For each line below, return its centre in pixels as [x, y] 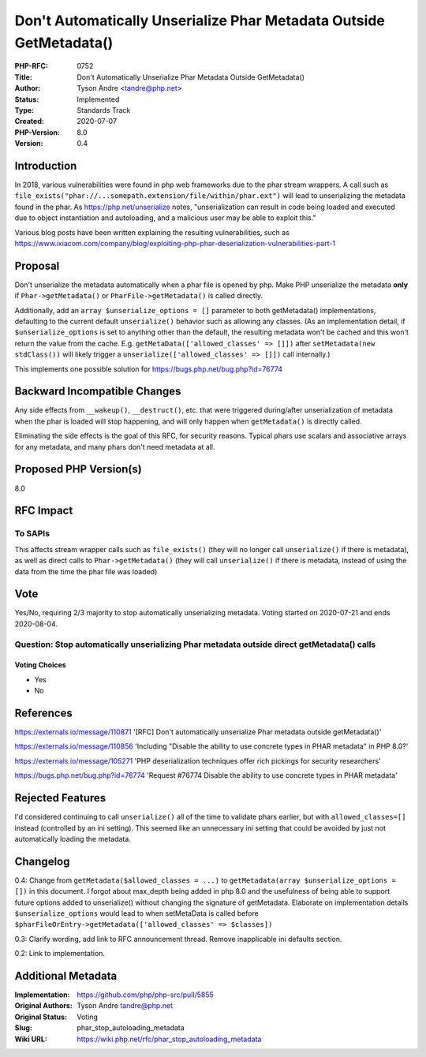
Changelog [42, 861]
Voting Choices [40, 665]
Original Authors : [43, 1006]
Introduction [46, 166]
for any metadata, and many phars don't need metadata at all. [115, 446]
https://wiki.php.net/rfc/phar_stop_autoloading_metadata [169, 1039]
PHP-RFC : [32, 66]
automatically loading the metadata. [73, 839]
